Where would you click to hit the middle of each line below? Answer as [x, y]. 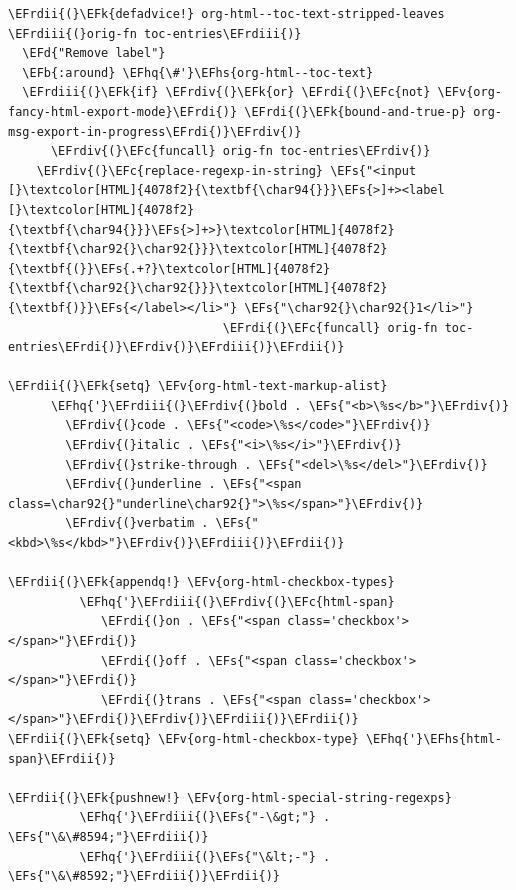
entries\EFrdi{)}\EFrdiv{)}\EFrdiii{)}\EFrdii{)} [176, 347]
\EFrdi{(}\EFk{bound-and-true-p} [355, 111]
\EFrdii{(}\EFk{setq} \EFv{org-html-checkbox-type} [183, 738]
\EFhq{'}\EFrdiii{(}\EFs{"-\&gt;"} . [205, 817]
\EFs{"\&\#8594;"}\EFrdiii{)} [108, 836]
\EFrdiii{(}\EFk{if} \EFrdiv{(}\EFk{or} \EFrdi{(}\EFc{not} [226, 92]
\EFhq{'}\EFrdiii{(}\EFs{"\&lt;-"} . [205, 856]
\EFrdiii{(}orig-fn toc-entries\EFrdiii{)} [155, 33]
